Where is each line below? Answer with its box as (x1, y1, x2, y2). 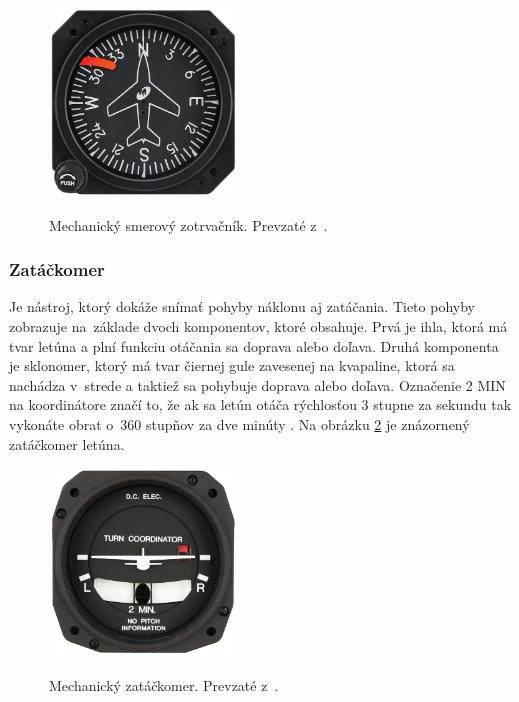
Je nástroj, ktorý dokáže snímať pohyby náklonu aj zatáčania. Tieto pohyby (9, 296, 475, 317)
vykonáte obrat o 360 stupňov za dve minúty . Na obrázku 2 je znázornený (9, 413, 470, 434)
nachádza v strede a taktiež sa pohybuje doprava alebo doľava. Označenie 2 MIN (9, 374, 506, 395)
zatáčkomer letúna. (9, 433, 125, 454)
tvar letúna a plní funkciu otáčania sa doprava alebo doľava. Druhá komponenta (9, 335, 499, 356)
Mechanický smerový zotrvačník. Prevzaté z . (49, 214, 328, 235)
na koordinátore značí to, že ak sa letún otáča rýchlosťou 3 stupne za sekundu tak (9, 394, 512, 415)
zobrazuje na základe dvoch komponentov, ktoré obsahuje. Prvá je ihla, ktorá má (9, 315, 508, 336)
